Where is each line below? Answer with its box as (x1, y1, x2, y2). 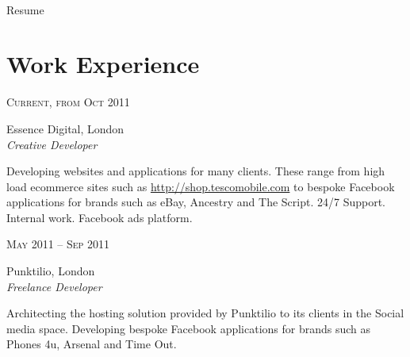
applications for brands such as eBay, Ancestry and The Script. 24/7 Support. (6, 194, 385, 210)
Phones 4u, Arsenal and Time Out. (6, 336, 177, 352)
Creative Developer (6, 136, 98, 152)
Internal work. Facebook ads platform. (6, 209, 193, 225)
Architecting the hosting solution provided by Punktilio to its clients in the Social (6, 305, 404, 321)
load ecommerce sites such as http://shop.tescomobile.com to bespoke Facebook (6, 178, 395, 194)
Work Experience (6, 48, 200, 80)
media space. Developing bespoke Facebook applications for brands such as (6, 320, 371, 336)
